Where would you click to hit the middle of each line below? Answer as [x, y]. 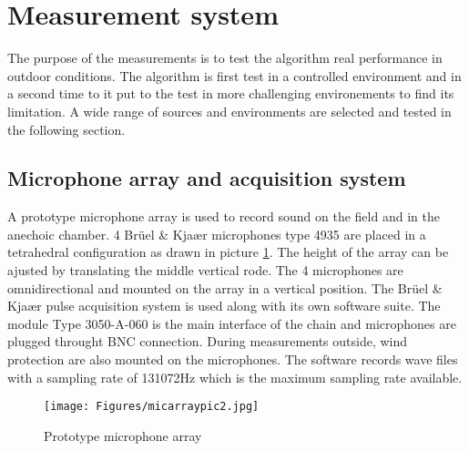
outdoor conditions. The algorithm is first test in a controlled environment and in [234, 75]
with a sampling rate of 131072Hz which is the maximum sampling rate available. [235, 377]
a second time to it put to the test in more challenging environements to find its [231, 93]
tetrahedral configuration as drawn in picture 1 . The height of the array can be [228, 252]
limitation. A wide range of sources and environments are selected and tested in [229, 111]
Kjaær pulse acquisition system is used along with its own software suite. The [224, 306]
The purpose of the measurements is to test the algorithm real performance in [225, 58]
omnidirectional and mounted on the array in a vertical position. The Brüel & [225, 287]
